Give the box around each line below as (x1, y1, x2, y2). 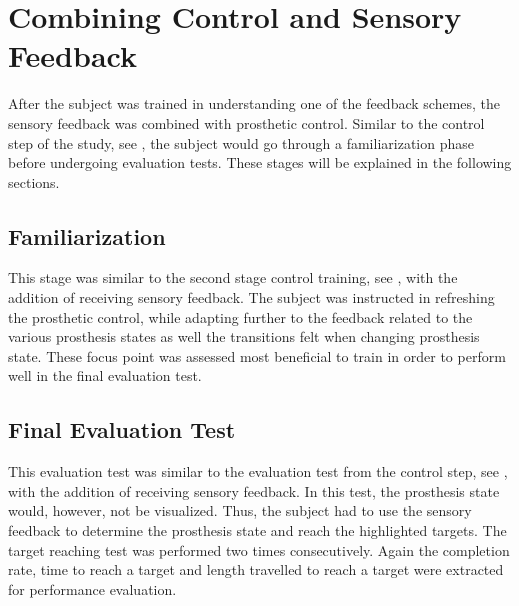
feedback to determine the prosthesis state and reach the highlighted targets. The (8, 520, 507, 541)
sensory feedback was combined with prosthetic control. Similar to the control (8, 112, 485, 133)
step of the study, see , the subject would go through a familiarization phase (8, 132, 474, 153)
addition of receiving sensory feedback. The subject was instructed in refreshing (8, 287, 495, 308)
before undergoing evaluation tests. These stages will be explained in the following (8, 152, 512, 173)
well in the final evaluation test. (8, 365, 202, 386)
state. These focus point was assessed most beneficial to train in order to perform (8, 345, 506, 366)
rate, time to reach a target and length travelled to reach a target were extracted (8, 559, 504, 580)
